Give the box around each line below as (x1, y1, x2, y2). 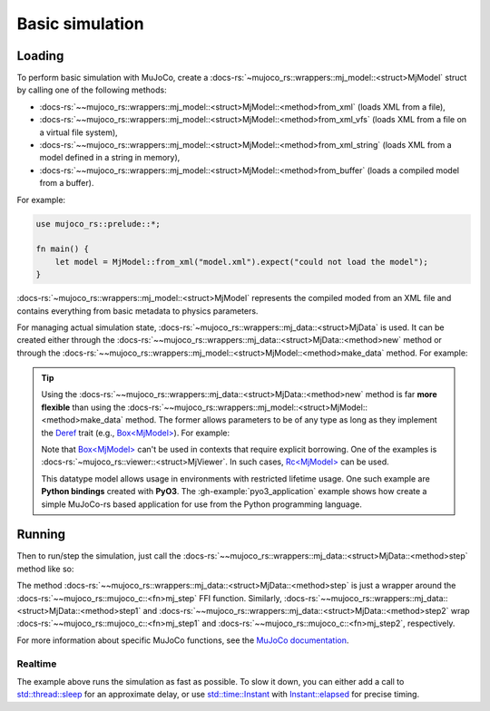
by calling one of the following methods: (16, 84, 167, 95)
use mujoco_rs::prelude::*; (35, 219, 161, 229)
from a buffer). (39, 178, 94, 189)
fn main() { (35, 244, 90, 254)
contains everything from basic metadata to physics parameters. (16, 305, 259, 317)
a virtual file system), (39, 127, 118, 138)
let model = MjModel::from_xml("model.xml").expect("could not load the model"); (54, 257, 428, 267)
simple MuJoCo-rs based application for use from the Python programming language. (41, 499, 362, 510)
